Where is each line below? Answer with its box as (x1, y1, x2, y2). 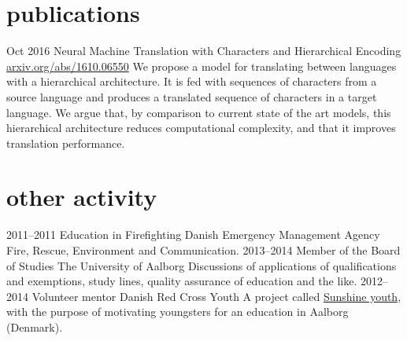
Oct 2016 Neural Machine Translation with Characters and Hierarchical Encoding (6, 42, 401, 59)
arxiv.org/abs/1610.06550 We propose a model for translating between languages (6, 57, 397, 74)
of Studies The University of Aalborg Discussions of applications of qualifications (6, 257, 397, 273)
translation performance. (6, 134, 125, 151)
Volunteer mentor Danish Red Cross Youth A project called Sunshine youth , (31, 288, 401, 304)
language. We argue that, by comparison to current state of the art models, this (6, 104, 391, 120)
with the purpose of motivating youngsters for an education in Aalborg (6, 303, 349, 320)
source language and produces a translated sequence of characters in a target (6, 88, 377, 104)
